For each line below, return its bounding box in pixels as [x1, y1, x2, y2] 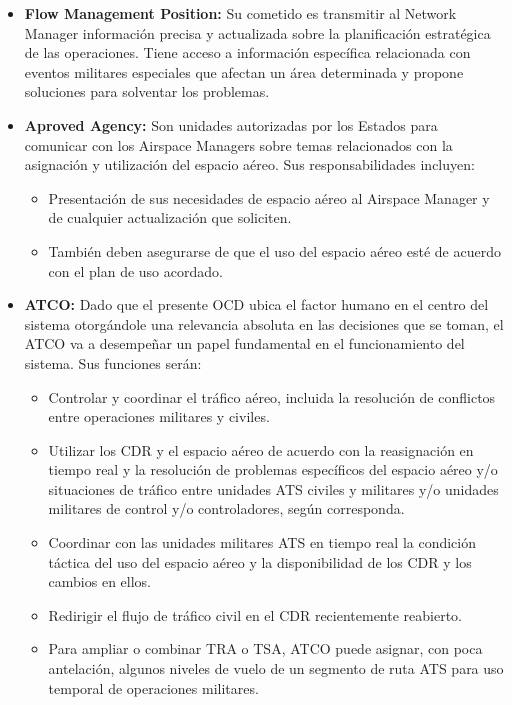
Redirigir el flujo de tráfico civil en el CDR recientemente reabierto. [48, 604, 462, 625]
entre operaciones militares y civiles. [48, 406, 270, 427]
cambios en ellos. [48, 571, 152, 592]
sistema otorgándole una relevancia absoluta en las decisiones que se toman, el [24, 313, 504, 334]
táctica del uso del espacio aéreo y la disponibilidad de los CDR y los [48, 551, 472, 572]
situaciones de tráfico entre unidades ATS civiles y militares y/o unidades [48, 478, 499, 499]
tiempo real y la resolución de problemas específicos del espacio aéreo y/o [48, 459, 498, 480]
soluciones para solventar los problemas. [24, 81, 270, 102]
